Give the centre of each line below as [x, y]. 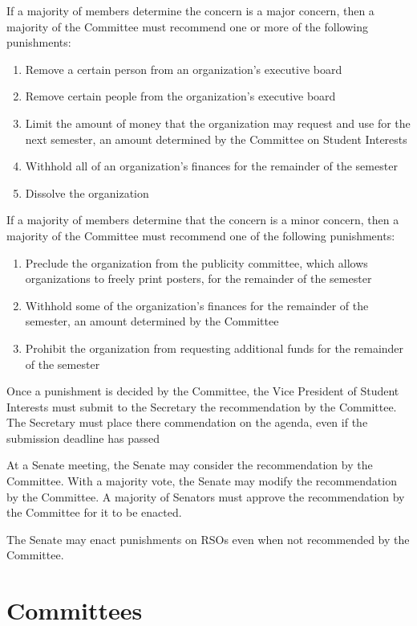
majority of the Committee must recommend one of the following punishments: [201, 235]
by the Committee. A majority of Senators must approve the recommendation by [206, 496]
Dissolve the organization [87, 192]
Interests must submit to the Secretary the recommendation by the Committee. [202, 406]
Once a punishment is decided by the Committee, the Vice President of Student [203, 391]
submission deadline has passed [83, 438]
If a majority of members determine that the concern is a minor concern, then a [203, 220]
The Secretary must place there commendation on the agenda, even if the [187, 422]
